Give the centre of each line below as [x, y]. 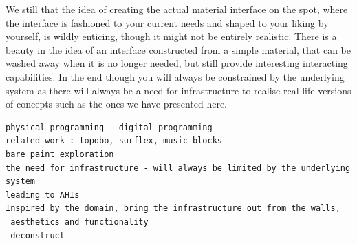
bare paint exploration [60, 154]
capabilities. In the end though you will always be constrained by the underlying [175, 76]
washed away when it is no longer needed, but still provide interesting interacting [177, 63]
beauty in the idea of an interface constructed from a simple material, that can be [178, 49]
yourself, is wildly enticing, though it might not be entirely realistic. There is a [171, 36]
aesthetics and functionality [79, 222]
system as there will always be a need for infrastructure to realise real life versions [178, 90]
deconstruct [37, 235]
